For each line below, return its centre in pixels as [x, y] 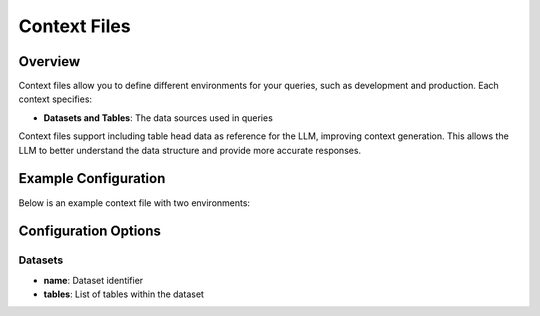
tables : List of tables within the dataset [124, 294]
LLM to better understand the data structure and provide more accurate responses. [190, 150]
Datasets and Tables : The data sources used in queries [158, 117]
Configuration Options [90, 231]
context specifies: [55, 99]
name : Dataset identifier [93, 280]
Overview [49, 61]
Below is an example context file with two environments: [134, 202]
